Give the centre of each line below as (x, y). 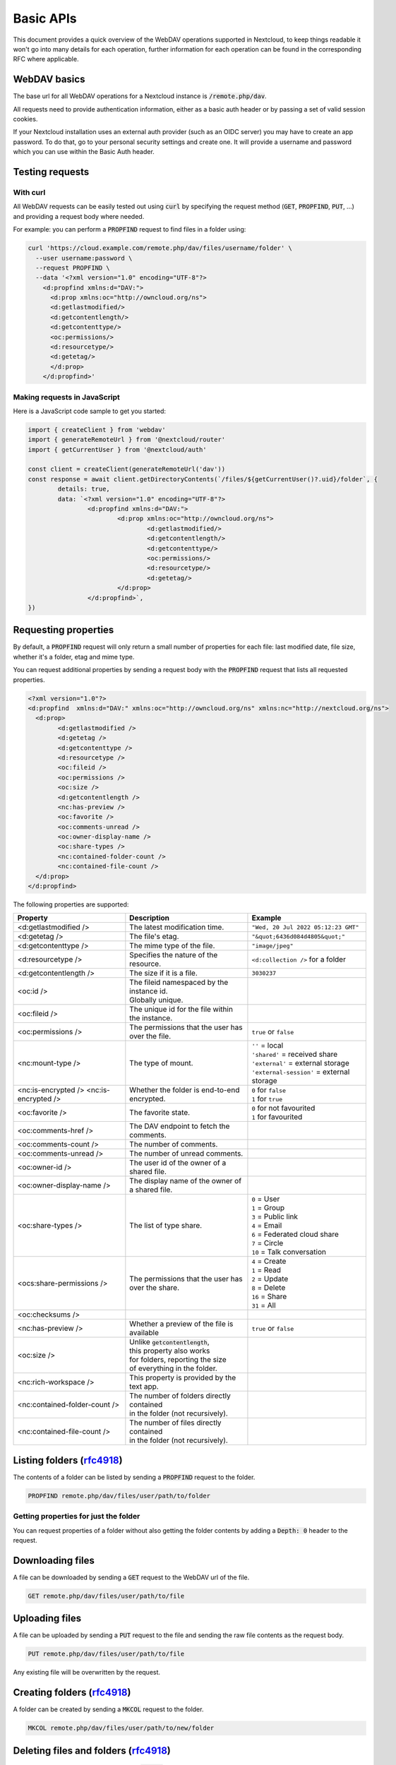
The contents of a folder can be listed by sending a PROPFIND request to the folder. (134, 1477)
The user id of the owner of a (178, 1163)
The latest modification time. (177, 927)
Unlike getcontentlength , (169, 1342)
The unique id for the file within (181, 1010)
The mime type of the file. (172, 946)
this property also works (170, 1351)
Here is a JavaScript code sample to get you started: (89, 411)
